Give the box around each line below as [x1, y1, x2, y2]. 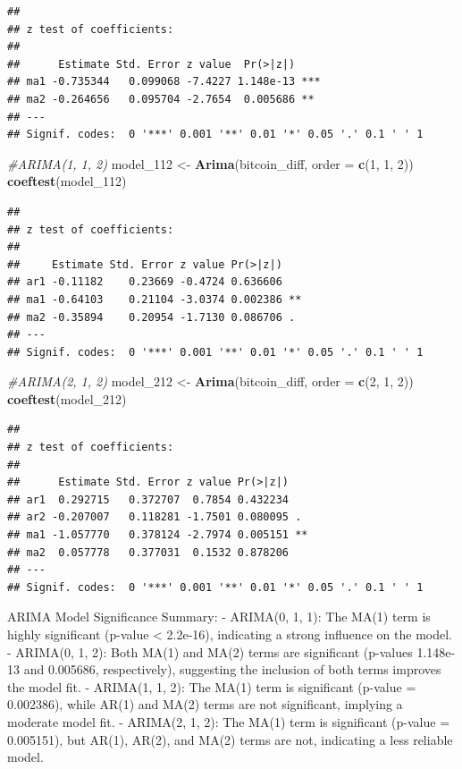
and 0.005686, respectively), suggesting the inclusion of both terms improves [23, 660, 441, 679]
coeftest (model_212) [7, 389, 127, 408]
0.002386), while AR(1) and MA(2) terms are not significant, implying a [7, 695, 403, 714]
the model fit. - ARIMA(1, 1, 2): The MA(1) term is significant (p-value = [7, 677, 416, 696]
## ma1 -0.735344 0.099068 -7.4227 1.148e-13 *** [7, 75, 321, 89]
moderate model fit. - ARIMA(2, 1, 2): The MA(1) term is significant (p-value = [7, 712, 450, 731]
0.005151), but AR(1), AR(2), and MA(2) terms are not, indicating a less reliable [7, 730, 453, 748]
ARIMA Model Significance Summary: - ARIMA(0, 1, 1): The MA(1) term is [7, 607, 431, 626]
